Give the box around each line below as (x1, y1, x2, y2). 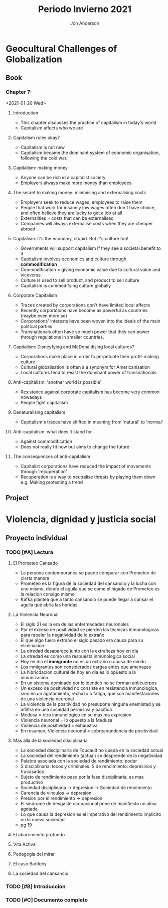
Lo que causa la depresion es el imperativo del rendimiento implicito (20, 811, 161, 817)
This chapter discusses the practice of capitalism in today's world (20, 119, 157, 125)
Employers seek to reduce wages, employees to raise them (20, 199, 143, 205)
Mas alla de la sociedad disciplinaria (13, 737, 88, 743)
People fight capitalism (20, 399, 68, 405)
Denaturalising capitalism (13, 409, 66, 415)
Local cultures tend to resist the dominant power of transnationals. (20, 369, 158, 375)
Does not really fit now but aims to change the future (20, 443, 130, 449)
